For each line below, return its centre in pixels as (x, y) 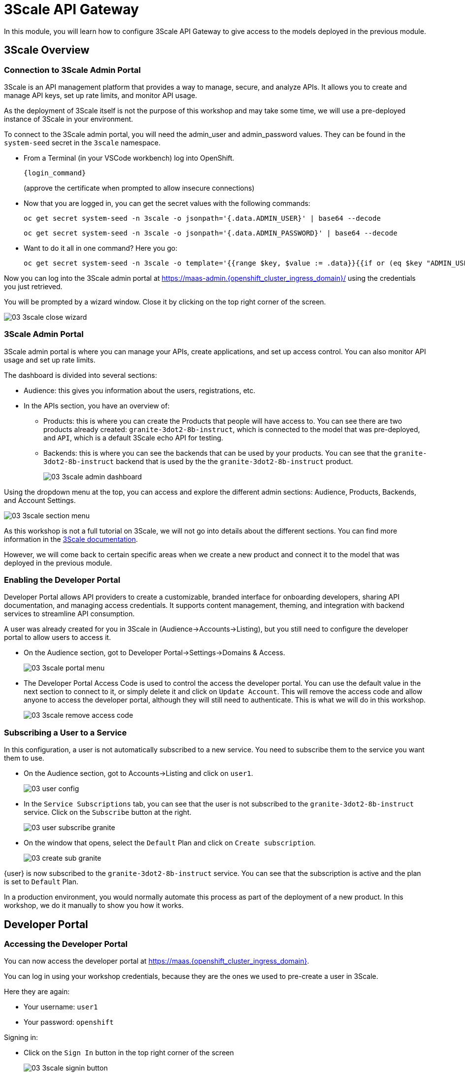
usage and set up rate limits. (50, 360)
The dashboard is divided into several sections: (81, 375)
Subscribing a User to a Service (66, 732)
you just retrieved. (33, 286)
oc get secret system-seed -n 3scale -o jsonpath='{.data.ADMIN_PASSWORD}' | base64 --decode (211, 233)
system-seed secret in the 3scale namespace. (82, 142)
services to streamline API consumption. (69, 614)
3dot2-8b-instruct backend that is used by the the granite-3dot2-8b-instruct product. (198, 461)
